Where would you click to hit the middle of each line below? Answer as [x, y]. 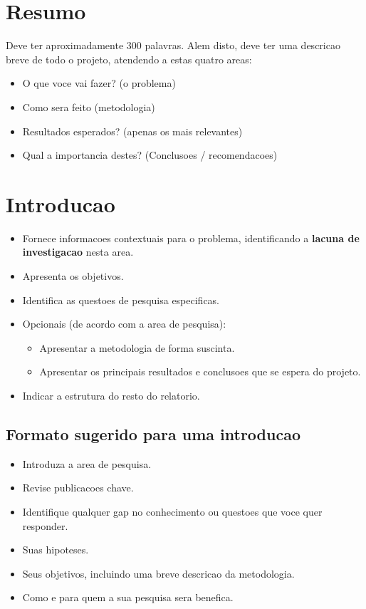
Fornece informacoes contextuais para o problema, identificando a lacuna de [191, 238]
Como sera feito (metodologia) [89, 106]
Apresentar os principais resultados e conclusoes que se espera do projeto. [200, 371]
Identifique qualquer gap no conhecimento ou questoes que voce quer [172, 511]
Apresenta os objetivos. [73, 276]
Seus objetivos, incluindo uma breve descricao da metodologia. [158, 573]
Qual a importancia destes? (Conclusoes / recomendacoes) [150, 155]
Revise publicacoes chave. [78, 488]
